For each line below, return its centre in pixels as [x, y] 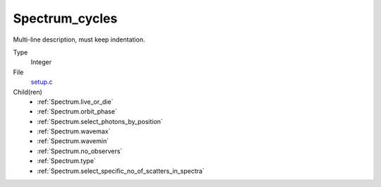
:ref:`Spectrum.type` [67, 161]
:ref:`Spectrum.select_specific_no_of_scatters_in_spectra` [121, 171]
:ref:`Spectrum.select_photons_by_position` [100, 121]
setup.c [42, 82]
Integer [41, 62]
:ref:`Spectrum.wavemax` [74, 131]
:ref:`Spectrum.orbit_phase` [77, 111]
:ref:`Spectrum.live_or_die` [75, 102]
